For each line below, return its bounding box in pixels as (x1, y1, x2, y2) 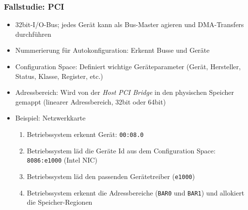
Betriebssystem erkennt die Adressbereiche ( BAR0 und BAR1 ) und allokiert (27, 187, 245, 197)
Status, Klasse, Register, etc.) (15, 71, 103, 81)
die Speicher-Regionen (27, 197, 93, 207)
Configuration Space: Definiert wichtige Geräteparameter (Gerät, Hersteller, (15, 61, 241, 71)
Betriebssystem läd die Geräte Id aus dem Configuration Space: (27, 145, 216, 155)
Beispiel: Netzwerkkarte (15, 113, 86, 123)
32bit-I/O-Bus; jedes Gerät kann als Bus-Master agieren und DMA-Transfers (15, 19, 244, 30)
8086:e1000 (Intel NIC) (27, 155, 98, 165)
